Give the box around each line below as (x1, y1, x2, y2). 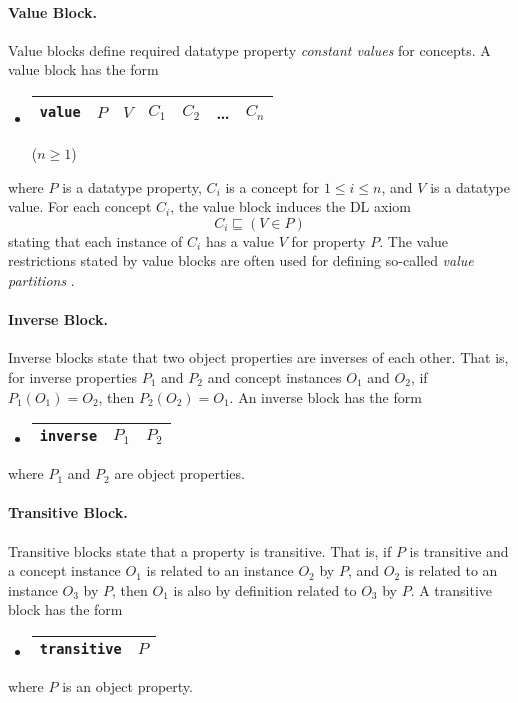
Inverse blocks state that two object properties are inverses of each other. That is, (8, 347, 509, 368)
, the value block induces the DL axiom (170, 196, 411, 217)
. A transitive (410, 579, 493, 600)
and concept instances (207, 366, 342, 387)
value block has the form (8, 59, 159, 80)
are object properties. (114, 463, 245, 484)
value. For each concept (8, 196, 152, 217)
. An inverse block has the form (229, 386, 422, 407)
